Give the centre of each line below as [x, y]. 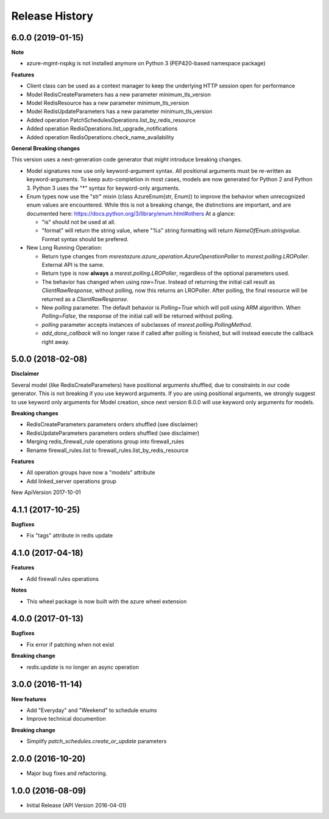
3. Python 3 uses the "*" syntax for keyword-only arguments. [103, 188]
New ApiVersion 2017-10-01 [46, 492]
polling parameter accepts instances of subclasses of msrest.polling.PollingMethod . [147, 324]
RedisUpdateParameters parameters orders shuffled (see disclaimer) [113, 433]
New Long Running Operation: [65, 248]
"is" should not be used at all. [79, 222]
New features [29, 699]
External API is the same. [73, 265]
